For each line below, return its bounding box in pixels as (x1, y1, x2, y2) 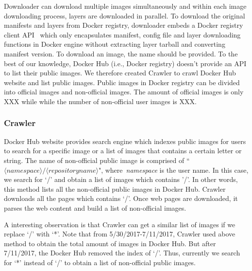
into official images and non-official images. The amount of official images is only (4, 87, 244, 97)
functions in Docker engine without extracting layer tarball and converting (4, 39, 225, 49)
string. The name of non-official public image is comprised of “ (4, 155, 190, 165)
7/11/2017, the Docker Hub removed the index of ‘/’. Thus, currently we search (4, 248, 240, 258)
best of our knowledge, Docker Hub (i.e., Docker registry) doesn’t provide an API (4, 58, 247, 68)
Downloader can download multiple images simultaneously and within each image (4, 1, 247, 11)
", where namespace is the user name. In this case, (98, 164, 249, 175)
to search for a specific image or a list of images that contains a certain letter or (4, 145, 242, 156)
